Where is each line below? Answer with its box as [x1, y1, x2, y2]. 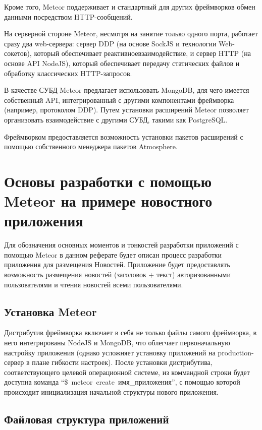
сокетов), [4, 48, 32, 58]
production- [218, 347, 254, 357]
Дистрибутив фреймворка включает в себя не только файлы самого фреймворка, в [4, 327, 257, 338]
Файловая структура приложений [4, 411, 169, 426]
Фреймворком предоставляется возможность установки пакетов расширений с [4, 131, 243, 142]
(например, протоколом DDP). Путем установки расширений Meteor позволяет [4, 104, 249, 115]
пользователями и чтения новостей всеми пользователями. [4, 279, 183, 289]
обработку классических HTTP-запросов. [4, 68, 132, 78]
